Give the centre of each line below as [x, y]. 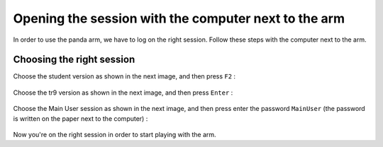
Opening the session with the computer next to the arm [179, 18]
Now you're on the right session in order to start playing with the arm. [115, 135]
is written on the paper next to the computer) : [81, 118]
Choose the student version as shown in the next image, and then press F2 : [124, 76]
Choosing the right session [74, 60]
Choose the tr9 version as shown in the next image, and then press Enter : [123, 93]
